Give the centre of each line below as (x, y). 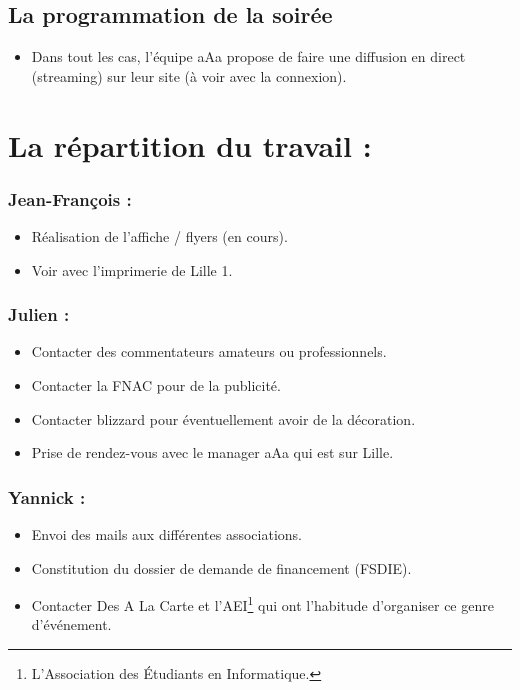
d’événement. (71, 624)
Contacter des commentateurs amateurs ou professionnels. (209, 351)
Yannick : (47, 496)
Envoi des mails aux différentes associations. (166, 533)
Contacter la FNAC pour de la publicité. (156, 384)
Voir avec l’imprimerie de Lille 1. (132, 269)
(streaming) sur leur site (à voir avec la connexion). (189, 75)
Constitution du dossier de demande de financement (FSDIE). (221, 567)
